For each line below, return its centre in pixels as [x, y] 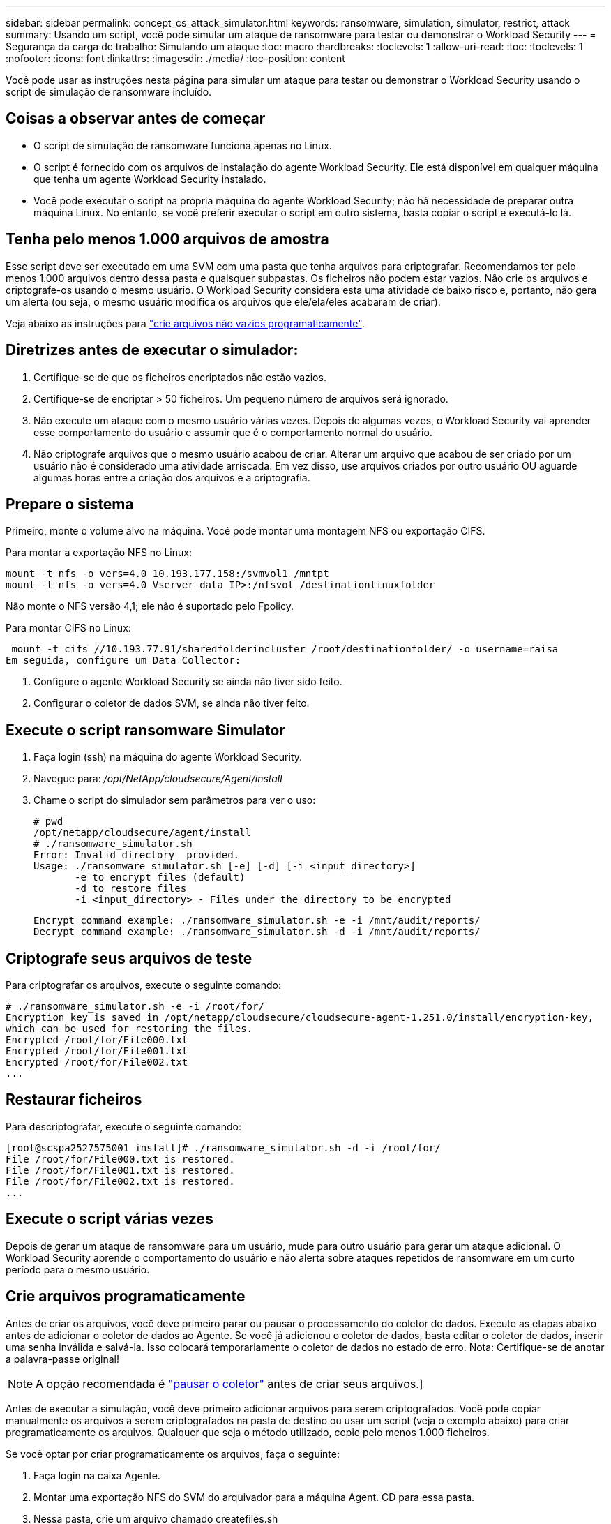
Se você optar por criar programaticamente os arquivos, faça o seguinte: [173, 1454]
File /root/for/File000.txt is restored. [120, 1159]
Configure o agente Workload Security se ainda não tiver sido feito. [188, 682]
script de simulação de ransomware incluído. [109, 92]
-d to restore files [131, 889]
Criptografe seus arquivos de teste [129, 958]
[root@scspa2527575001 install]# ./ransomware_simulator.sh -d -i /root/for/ [223, 1148]
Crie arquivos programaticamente [126, 1297]
